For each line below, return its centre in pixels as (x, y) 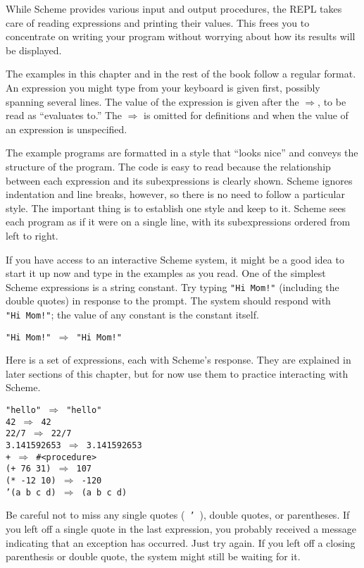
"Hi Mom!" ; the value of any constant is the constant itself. (132, 314)
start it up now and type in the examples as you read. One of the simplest (166, 273)
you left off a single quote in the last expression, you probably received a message (181, 528)
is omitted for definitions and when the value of (246, 115)
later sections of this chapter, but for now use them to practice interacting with (177, 373)
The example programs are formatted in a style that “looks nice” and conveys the (182, 153)
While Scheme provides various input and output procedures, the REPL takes (174, 8)
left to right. (32, 235)
